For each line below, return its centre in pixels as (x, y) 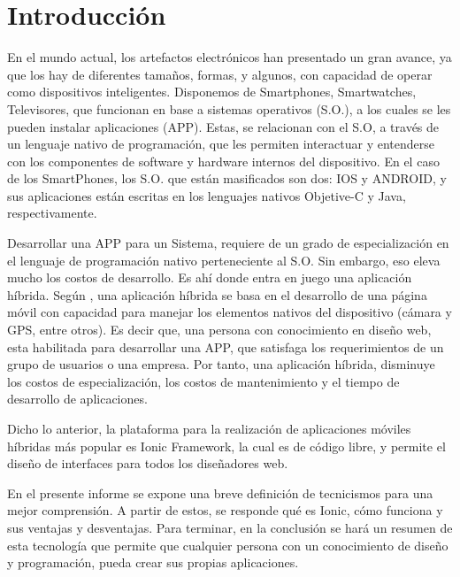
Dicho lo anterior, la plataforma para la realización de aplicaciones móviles (209, 428)
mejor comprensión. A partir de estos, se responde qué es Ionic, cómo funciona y (225, 510)
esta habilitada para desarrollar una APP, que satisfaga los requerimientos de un (226, 346)
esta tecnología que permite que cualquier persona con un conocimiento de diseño (228, 545)
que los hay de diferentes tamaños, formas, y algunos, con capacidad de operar (220, 74)
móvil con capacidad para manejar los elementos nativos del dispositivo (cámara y (230, 312)
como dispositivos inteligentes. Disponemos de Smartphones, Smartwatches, (212, 92)
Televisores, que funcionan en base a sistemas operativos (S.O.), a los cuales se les (229, 108)
